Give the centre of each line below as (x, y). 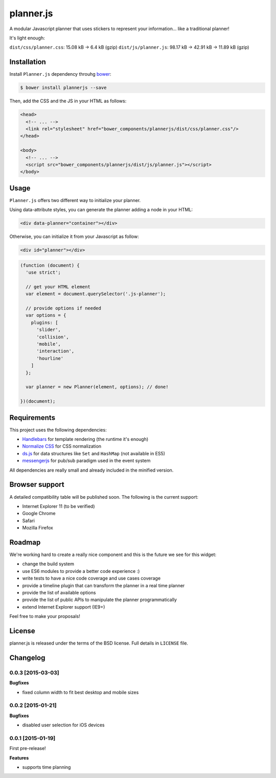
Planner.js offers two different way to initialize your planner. (75, 200)
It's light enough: (27, 38)
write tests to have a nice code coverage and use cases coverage (91, 579)
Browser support (37, 485)
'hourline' (50, 358)
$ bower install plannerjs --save (63, 88)
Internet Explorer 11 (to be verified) (59, 506)
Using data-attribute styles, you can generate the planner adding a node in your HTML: (101, 210)
